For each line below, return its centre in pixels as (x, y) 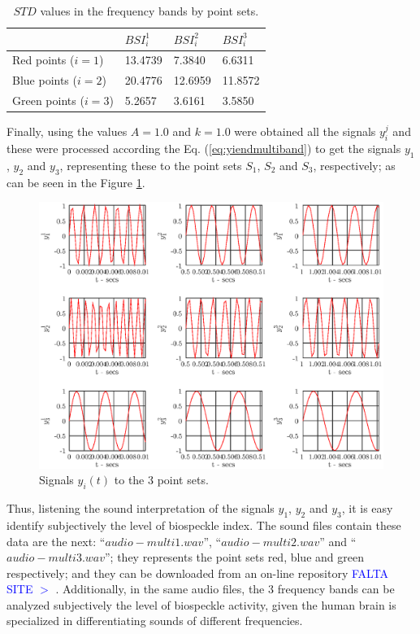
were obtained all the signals (305, 131)
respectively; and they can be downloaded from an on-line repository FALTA (198, 573)
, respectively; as (354, 165)
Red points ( (43, 60)
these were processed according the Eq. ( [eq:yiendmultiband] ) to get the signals (204, 149)
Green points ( (48, 101)
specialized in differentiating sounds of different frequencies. (155, 621)
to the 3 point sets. (161, 480)
